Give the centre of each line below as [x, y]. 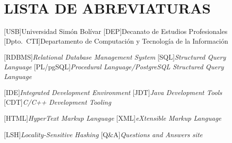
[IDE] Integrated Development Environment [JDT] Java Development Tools [113, 92]
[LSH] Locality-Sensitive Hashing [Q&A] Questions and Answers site [103, 134]
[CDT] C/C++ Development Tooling [58, 102]
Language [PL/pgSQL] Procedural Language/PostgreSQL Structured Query [114, 66]
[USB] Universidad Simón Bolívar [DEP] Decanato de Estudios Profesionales [116, 31]
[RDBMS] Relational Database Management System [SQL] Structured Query [115, 57]
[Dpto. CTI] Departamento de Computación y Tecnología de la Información [116, 40]
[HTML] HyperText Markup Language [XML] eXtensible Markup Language [113, 118]
